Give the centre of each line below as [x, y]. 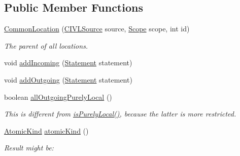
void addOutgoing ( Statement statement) [68, 79]
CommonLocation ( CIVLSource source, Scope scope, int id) [97, 29]
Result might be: [29, 148]
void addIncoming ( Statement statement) [68, 63]
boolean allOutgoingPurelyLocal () [58, 96]
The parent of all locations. [46, 45]
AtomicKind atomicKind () [46, 130]
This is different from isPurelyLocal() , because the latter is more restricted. [120, 114]
